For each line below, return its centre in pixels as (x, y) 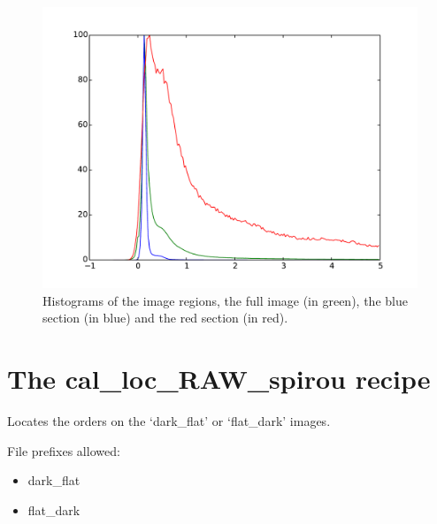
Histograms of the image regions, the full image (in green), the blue (225, 300)
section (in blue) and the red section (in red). (165, 318)
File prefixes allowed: (64, 450)
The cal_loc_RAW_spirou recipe (219, 378)
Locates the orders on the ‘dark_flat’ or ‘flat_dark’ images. (169, 420)
